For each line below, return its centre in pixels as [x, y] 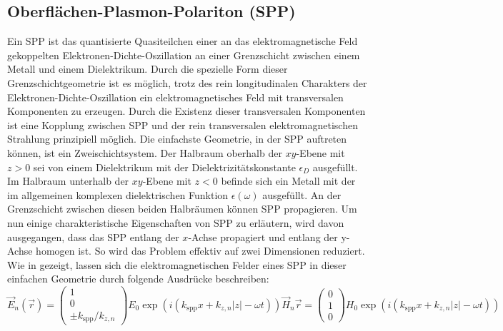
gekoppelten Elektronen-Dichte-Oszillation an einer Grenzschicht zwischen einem [184, 55]
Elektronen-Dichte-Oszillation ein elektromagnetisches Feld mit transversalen [175, 97]
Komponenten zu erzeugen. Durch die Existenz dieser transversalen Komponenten [186, 111]
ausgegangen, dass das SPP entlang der [93, 236]
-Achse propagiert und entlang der [263, 236]
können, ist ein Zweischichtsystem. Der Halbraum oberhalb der [145, 152]
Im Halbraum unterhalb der [68, 181]
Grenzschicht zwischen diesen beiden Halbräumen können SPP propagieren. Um [182, 209]
